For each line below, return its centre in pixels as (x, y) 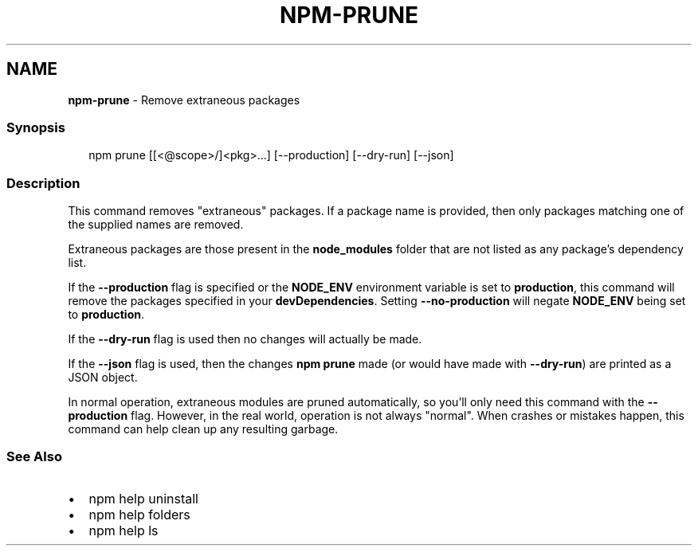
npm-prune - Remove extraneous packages (184, 100)
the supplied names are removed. (156, 225)
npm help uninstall (143, 498)
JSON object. (103, 378)
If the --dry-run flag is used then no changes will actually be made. (245, 339)
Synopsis (36, 127)
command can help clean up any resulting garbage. (203, 429)
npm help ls (124, 530)
